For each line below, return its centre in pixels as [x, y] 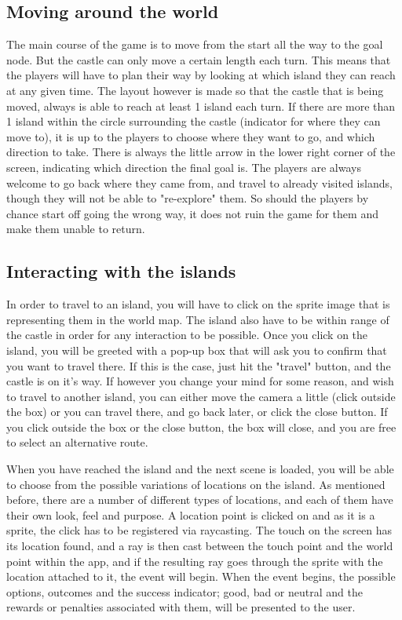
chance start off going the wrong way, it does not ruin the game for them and [192, 213]
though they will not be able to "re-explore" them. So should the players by [188, 198]
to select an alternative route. [77, 442]
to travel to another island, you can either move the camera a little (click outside [201, 396]
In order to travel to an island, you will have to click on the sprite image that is [198, 304]
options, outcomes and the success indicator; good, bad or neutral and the [185, 591]
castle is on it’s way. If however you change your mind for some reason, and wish [200, 381]
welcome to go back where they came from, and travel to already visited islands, [199, 182]
